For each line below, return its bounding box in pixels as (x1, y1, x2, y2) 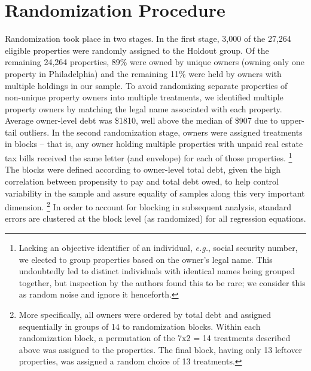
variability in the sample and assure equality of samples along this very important (5, 186, 305, 199)
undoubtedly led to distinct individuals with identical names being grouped (19, 265, 295, 277)
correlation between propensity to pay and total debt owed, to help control (5, 174, 279, 187)
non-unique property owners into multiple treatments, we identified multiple (5, 91, 283, 103)
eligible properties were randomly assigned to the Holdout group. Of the (5, 44, 269, 56)
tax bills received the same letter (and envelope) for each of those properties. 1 (5, 150, 292, 164)
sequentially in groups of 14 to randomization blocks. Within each (19, 320, 261, 332)
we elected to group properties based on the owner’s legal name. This (19, 253, 273, 265)
